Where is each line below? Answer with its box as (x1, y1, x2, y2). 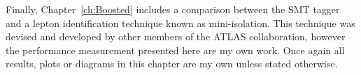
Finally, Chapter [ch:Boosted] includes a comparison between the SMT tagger (6, 2, 340, 16)
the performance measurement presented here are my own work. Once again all (6, 42, 345, 57)
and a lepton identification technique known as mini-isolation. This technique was (6, 15, 355, 30)
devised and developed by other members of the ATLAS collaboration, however (6, 29, 346, 44)
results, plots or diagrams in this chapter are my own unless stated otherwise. (6, 56, 338, 71)
